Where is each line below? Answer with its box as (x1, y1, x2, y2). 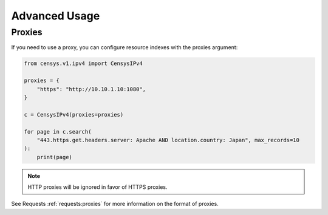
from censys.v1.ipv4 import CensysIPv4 (24, 60, 143, 67)
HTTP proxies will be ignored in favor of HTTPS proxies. (27, 183, 168, 191)
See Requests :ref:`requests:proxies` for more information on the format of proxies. (11, 200, 219, 208)
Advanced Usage (11, 9, 100, 22)
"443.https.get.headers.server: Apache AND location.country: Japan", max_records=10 (36, 137, 300, 143)
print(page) (36, 154, 73, 160)
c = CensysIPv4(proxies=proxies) (24, 111, 124, 118)
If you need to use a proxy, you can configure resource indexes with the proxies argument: (11, 44, 238, 51)
